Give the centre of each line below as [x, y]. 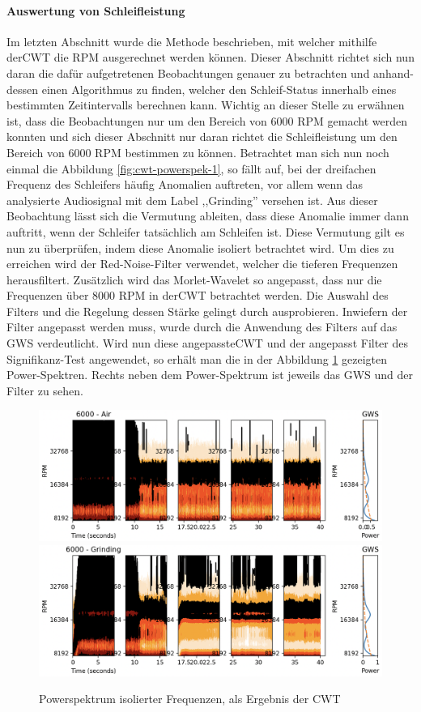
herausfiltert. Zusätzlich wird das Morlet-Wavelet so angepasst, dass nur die [194, 279]
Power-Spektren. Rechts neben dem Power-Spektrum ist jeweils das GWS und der [210, 375]
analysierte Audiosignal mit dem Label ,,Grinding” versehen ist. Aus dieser [192, 200]
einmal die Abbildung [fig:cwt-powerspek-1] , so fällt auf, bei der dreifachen [191, 168]
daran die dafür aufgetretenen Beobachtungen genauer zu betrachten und [188, 72]
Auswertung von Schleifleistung [96, 10]
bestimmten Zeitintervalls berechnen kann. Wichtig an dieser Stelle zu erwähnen [206, 105]
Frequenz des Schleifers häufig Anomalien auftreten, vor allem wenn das [185, 184]
